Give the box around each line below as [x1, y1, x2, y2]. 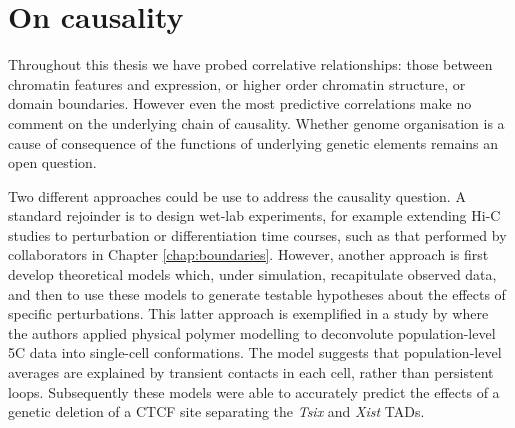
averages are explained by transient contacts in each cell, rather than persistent [8, 362, 494, 383]
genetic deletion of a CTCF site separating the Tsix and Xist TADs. [8, 401, 425, 422]
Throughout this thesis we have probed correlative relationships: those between [8, 54, 493, 75]
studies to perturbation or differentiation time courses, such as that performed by [8, 224, 507, 245]
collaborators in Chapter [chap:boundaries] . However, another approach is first [8, 244, 489, 265]
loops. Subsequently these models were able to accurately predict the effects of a [8, 381, 500, 402]
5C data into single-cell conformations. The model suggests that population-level [8, 342, 502, 363]
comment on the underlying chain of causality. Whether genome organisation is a [8, 112, 505, 133]
